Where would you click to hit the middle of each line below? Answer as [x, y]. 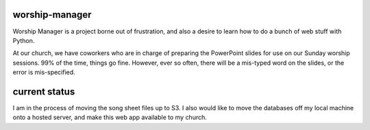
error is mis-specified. [44, 72]
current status [44, 92]
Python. [24, 40]
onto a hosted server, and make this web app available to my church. [110, 117]
